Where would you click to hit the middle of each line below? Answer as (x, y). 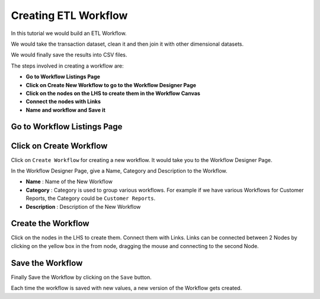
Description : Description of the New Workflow (83, 206)
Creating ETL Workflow (69, 15)
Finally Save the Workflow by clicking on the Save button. (81, 277)
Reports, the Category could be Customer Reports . (91, 198)
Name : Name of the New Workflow (69, 182)
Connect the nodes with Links (63, 101)
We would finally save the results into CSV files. (69, 55)
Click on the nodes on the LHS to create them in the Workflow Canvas (113, 93)
